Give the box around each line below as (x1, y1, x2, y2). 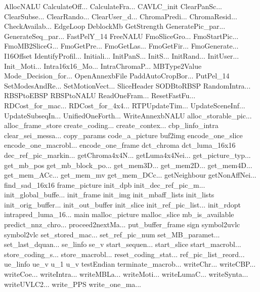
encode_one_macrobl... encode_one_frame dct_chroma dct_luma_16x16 (4, 140, 236, 150)
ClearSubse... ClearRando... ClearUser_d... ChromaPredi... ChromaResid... (4, 11, 237, 21)
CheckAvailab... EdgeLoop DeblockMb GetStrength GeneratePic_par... (4, 21, 226, 31)
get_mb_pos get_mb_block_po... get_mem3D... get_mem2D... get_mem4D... (4, 159, 252, 170)
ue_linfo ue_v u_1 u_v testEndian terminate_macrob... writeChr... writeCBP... (4, 259, 256, 269)
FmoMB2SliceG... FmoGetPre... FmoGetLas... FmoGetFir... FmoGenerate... (4, 40, 239, 51)
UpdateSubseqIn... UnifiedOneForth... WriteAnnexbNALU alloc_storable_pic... (4, 110, 252, 120)
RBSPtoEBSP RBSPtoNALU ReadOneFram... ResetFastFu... (4, 90, 196, 101)
